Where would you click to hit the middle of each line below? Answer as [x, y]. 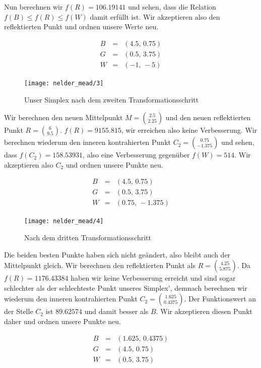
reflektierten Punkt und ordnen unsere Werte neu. [81, 27]
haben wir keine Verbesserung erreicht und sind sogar [153, 278]
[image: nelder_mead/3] [64, 83]
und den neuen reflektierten [208, 117]
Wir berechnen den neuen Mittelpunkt [63, 117]
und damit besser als [116, 311]
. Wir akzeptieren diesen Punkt [204, 311]
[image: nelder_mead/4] [64, 221]
